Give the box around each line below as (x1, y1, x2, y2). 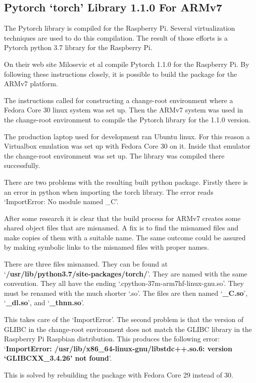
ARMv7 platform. (4, 78, 58, 89)
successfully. (4, 160, 40, 170)
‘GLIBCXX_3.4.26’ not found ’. (4, 353, 112, 363)
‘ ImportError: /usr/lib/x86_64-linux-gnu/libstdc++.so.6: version (4, 343, 232, 353)
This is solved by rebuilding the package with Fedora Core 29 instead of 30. (4, 370, 234, 380)
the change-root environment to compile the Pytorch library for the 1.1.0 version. (4, 114, 251, 124)
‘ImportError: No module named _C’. (4, 196, 119, 207)
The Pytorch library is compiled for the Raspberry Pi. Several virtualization (4, 23, 235, 33)
